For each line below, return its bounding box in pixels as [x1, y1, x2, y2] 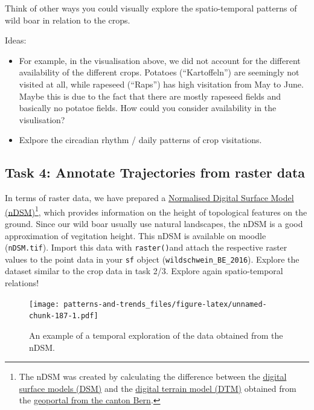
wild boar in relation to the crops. [5, 13, 130, 26]
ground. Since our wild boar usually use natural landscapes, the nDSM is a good [5, 217, 303, 229]
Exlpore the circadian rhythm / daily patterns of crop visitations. [19, 133, 262, 146]
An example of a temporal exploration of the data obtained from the [29, 328, 283, 341]
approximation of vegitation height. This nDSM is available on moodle [5, 229, 266, 242]
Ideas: [5, 34, 27, 46]
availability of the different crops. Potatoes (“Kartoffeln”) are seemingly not [19, 66, 300, 78]
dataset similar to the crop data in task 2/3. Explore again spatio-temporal [5, 264, 283, 277]
